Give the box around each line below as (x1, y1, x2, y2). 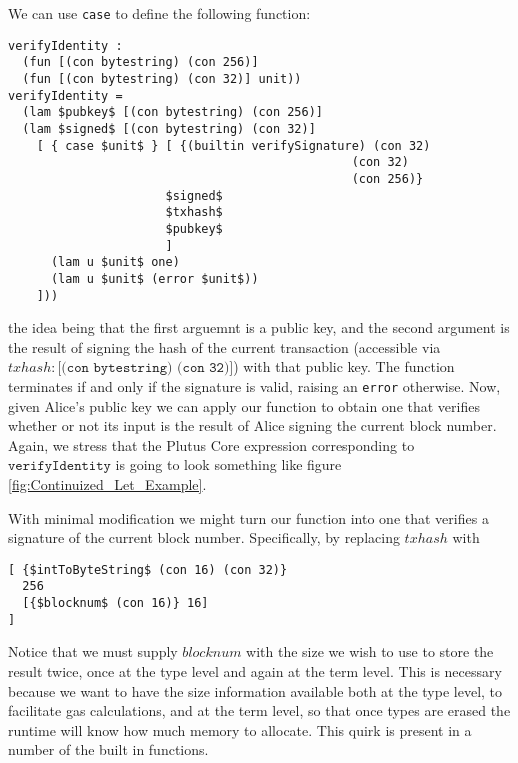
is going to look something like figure (115, 454, 342, 475)
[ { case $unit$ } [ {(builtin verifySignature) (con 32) (36, 138, 431, 153)
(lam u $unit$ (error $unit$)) (50, 271, 259, 286)
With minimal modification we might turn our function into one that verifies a (8, 507, 489, 528)
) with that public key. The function (233, 356, 455, 377)
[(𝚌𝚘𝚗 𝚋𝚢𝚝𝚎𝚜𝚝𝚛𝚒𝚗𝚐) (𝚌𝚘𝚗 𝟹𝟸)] (57, 361, 234, 376)
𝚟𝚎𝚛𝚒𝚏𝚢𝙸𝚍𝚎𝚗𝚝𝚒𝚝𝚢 (8, 459, 111, 474)
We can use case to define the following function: (8, 3, 311, 23)
